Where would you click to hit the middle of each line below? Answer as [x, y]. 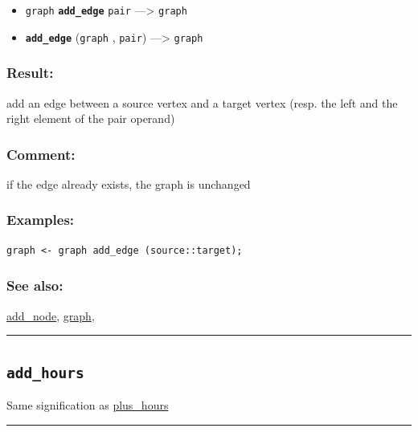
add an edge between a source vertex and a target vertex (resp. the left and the [202, 102]
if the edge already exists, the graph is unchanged [129, 183]
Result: [30, 73]
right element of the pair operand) [91, 118]
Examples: [41, 220]
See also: [35, 285]
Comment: [41, 154]
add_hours [45, 373]
